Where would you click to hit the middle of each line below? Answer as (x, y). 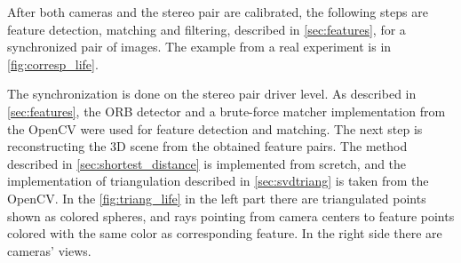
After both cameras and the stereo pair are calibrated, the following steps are (218, 12)
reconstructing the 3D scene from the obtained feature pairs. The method (207, 146)
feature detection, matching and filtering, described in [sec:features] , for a (207, 29)
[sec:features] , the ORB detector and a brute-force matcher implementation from (227, 111)
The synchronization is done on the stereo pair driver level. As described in (212, 94)
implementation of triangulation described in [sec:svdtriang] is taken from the (218, 181)
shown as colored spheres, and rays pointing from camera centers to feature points (231, 215)
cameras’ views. (49, 250)
